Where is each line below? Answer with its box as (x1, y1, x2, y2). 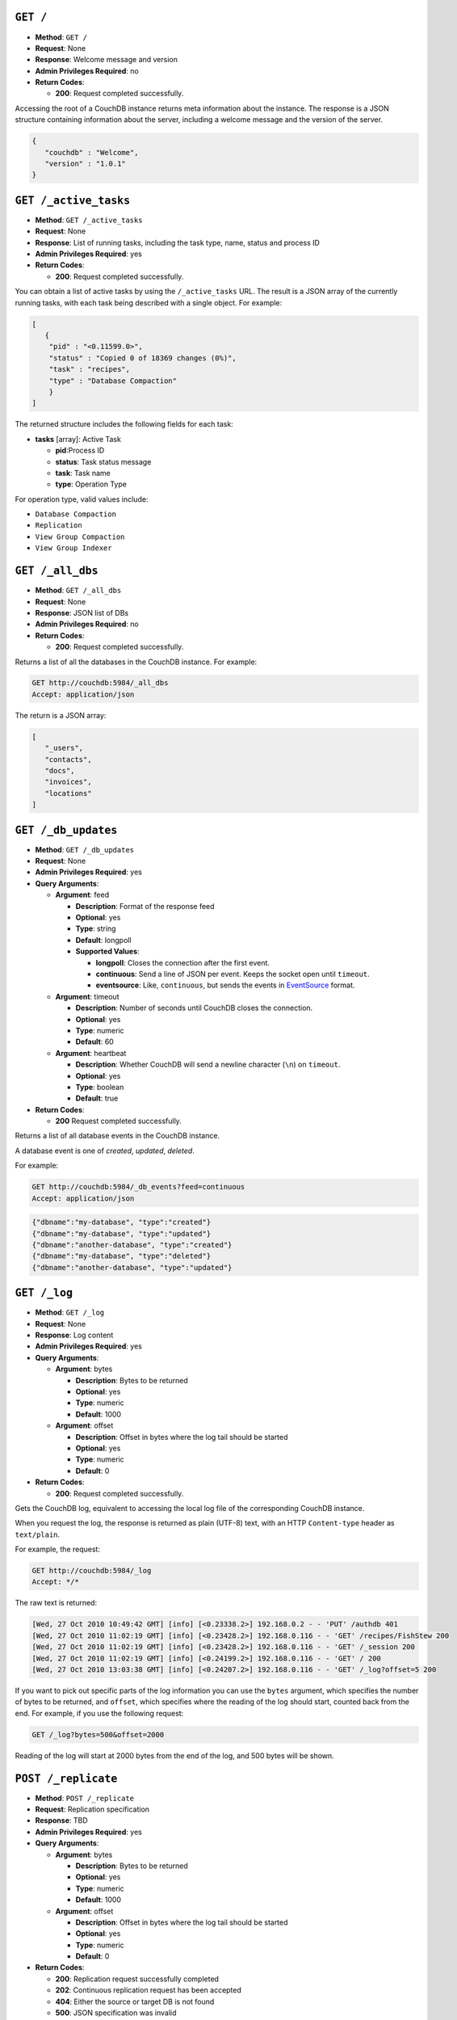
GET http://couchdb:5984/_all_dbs (31, 679, 169, 688)
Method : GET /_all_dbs (35, 586, 122, 595)
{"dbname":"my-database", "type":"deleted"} (31, 1252, 212, 1260)
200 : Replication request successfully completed (55, 1974, 220, 1984)
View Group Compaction (35, 532, 125, 541)
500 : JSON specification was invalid (55, 2008, 177, 2018)
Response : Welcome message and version (35, 55, 178, 65)
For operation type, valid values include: (15, 494, 149, 504)
